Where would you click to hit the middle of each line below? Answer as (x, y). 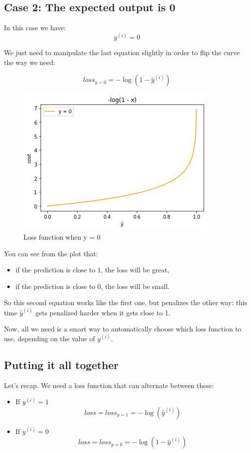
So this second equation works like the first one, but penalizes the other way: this (125, 302)
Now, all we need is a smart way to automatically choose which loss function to (123, 329)
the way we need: (30, 62)
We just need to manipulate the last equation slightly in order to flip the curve (122, 52)
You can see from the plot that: (51, 253)
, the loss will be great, (135, 270)
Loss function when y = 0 (62, 237)
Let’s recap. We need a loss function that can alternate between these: (109, 385)
